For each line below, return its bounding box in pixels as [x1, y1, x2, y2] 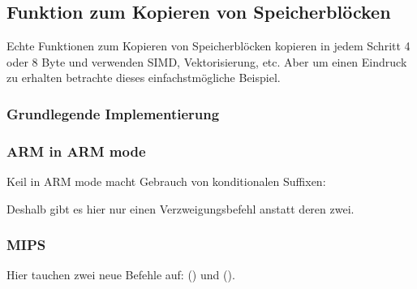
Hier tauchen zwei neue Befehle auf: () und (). [6, 266, 235, 283]
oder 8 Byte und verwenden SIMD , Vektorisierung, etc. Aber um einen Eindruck [6, 53, 407, 70]
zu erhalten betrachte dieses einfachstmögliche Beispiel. [6, 69, 281, 86]
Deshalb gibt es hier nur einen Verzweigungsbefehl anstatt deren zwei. [6, 200, 355, 217]
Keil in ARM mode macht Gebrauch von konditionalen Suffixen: [6, 173, 326, 190]
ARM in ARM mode [6, 140, 146, 161]
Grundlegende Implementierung [6, 103, 220, 123]
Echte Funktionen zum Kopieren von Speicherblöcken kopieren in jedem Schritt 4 [6, 37, 411, 54]
